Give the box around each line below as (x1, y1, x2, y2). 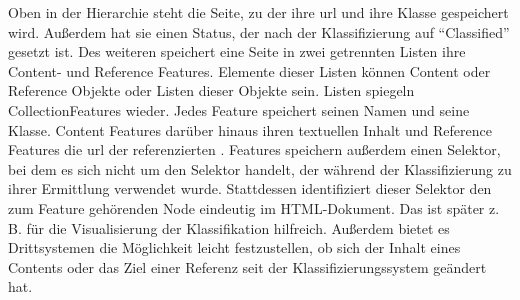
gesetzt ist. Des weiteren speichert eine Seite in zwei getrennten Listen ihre (8, 41, 466, 62)
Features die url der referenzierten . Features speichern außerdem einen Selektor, (8, 139, 501, 160)
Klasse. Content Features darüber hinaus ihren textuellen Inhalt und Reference (8, 119, 492, 140)
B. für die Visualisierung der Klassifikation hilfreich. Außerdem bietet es (8, 217, 450, 238)
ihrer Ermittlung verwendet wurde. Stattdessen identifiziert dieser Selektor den (8, 178, 492, 199)
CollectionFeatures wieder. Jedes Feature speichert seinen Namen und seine (8, 99, 470, 120)
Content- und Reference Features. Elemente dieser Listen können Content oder (8, 60, 491, 81)
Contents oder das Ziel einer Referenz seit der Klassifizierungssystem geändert (8, 256, 487, 277)
